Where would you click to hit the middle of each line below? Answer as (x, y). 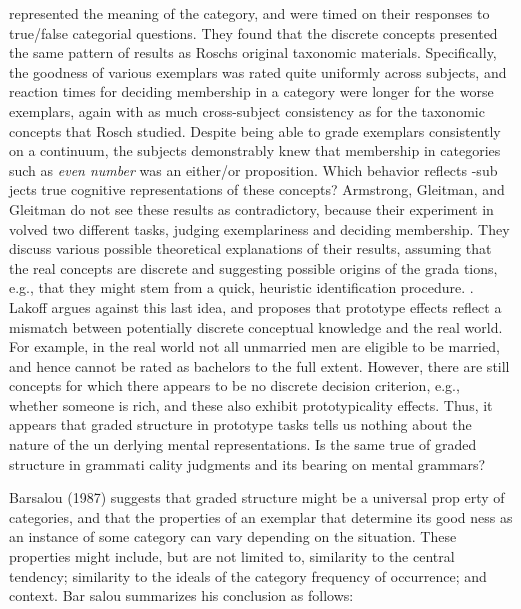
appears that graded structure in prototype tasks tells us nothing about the (240, 424)
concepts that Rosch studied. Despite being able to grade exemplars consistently (255, 130)
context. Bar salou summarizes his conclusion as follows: (181, 595)
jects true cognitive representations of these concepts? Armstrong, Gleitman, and (257, 189)
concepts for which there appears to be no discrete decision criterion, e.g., (234, 385)
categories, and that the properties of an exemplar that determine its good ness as (261, 516)
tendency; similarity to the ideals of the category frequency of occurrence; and (248, 575)
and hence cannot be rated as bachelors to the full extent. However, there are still (259, 365)
